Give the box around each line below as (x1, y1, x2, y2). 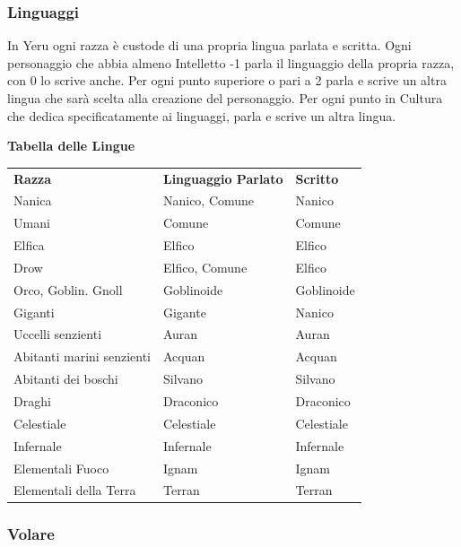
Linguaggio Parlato (162, 169, 283, 187)
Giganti (13, 302, 55, 321)
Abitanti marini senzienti (13, 347, 151, 366)
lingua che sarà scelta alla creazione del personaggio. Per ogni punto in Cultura (7, 89, 443, 107)
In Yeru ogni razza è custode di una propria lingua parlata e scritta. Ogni (7, 36, 412, 55)
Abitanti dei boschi (13, 369, 118, 388)
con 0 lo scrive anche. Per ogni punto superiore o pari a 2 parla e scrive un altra (7, 71, 447, 90)
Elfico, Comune (162, 257, 248, 276)
